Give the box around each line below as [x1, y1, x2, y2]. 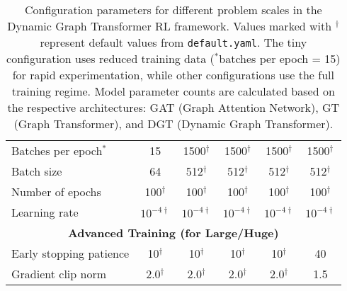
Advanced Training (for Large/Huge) [67, 224, 279, 241]
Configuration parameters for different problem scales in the [25, 1, 322, 18]
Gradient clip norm [11, 266, 107, 282]
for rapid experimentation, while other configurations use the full [12, 67, 334, 83]
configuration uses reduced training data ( [6, 50, 215, 67]
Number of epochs [11, 183, 101, 200]
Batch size [11, 163, 62, 179]
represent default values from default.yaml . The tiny [40, 34, 307, 50]
